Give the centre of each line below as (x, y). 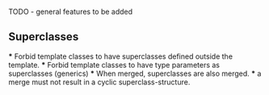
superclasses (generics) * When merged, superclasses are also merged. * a (135, 73)
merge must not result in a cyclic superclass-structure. (99, 82)
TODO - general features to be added (71, 12)
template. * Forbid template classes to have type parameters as (114, 64)
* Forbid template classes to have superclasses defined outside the (120, 56)
